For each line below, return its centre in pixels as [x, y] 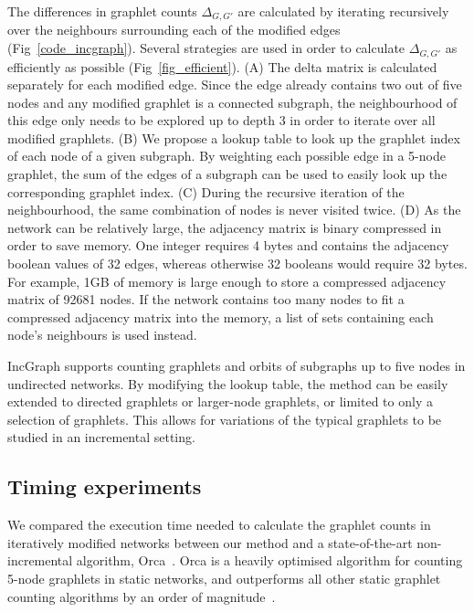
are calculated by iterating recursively [343, 11]
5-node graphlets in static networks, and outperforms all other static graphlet [224, 578]
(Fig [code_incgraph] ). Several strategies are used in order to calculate [206, 48]
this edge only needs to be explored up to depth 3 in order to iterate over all [221, 120]
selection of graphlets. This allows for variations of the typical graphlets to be [225, 419]
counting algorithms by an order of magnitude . [142, 596]
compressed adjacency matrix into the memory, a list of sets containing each [221, 317]
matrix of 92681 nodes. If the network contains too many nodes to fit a [206, 299]
